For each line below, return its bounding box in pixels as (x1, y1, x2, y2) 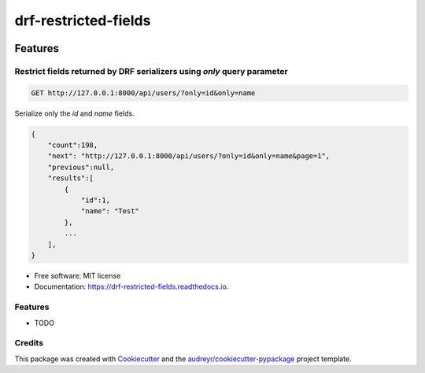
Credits (14, 338, 43, 349)
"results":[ (47, 174, 94, 183)
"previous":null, (47, 162, 115, 172)
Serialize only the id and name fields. (14, 109, 135, 118)
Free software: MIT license (34, 271, 121, 280)
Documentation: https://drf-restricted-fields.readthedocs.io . (34, 282, 229, 291)
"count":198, (47, 141, 98, 150)
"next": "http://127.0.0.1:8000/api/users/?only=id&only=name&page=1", (47, 152, 331, 161)
